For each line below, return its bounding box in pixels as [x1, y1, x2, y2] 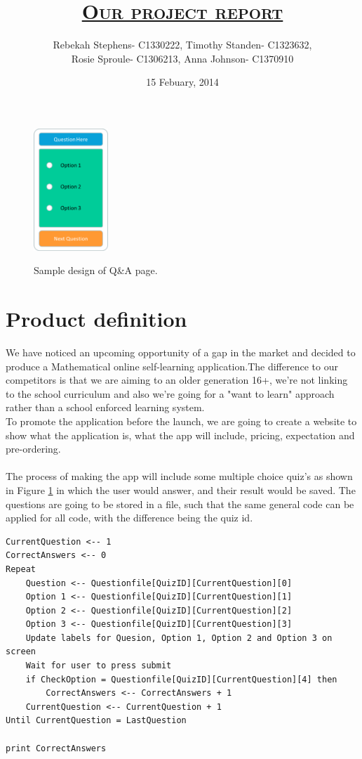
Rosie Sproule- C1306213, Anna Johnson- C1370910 [71, 51, 294, 65]
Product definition [6, 304, 187, 333]
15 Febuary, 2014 [146, 74, 219, 89]
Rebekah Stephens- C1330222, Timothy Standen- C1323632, [53, 37, 312, 52]
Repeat [6, 564, 36, 574]
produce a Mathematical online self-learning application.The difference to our [6, 358, 338, 373]
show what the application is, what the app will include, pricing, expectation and [6, 427, 355, 442]
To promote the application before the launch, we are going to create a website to [6, 413, 357, 428]
